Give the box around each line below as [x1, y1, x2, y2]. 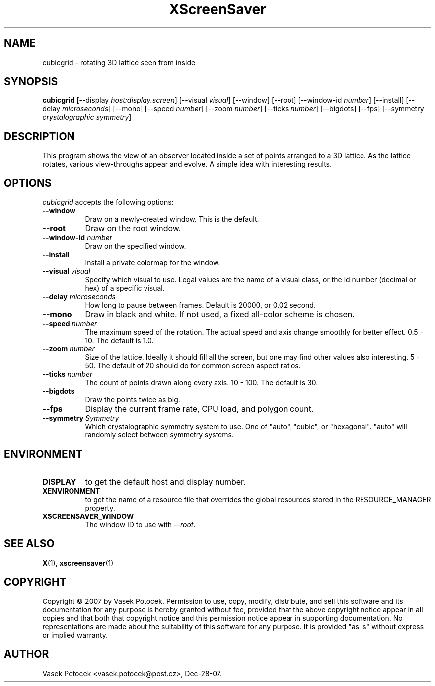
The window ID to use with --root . [85, 520, 196, 529]
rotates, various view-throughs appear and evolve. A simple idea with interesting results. [42, 160, 332, 169]
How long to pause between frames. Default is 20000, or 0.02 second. [85, 301, 316, 310]
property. [85, 503, 115, 512]
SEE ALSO [4, 537, 55, 550]
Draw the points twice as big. [85, 395, 180, 404]
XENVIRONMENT [42, 486, 100, 495]
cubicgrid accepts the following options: [42, 198, 174, 207]
